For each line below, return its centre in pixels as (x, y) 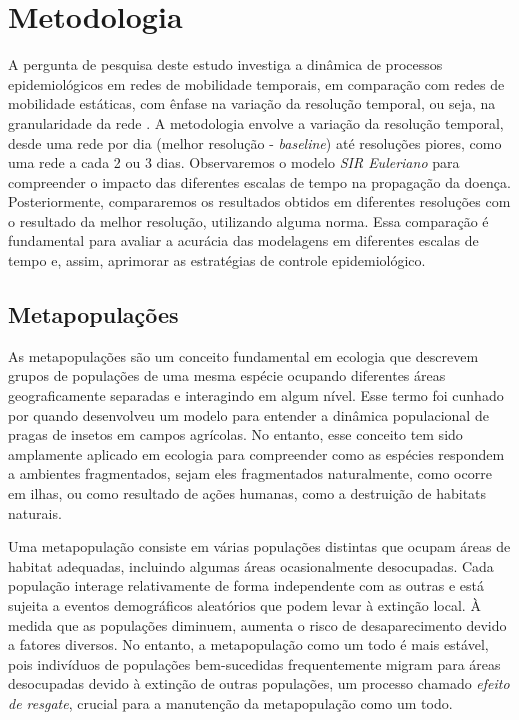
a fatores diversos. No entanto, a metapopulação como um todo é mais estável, (248, 644)
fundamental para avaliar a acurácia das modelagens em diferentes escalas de (243, 240)
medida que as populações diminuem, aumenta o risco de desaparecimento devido (257, 624)
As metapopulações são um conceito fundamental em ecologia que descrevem (243, 355)
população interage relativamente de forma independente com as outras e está (246, 585)
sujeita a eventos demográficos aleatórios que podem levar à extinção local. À (244, 604)
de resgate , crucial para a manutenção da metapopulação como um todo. (230, 702)
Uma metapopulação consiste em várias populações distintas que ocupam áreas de (259, 546)
